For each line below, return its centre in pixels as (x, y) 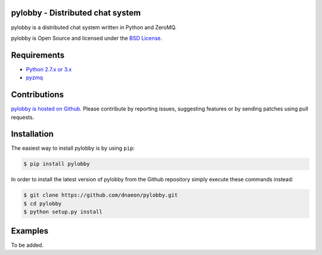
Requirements (38, 55)
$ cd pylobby (43, 203)
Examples (30, 231)
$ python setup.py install (63, 212)
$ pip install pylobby (57, 164)
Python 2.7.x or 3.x (49, 69)
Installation (32, 134)
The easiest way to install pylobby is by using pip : (73, 148)
